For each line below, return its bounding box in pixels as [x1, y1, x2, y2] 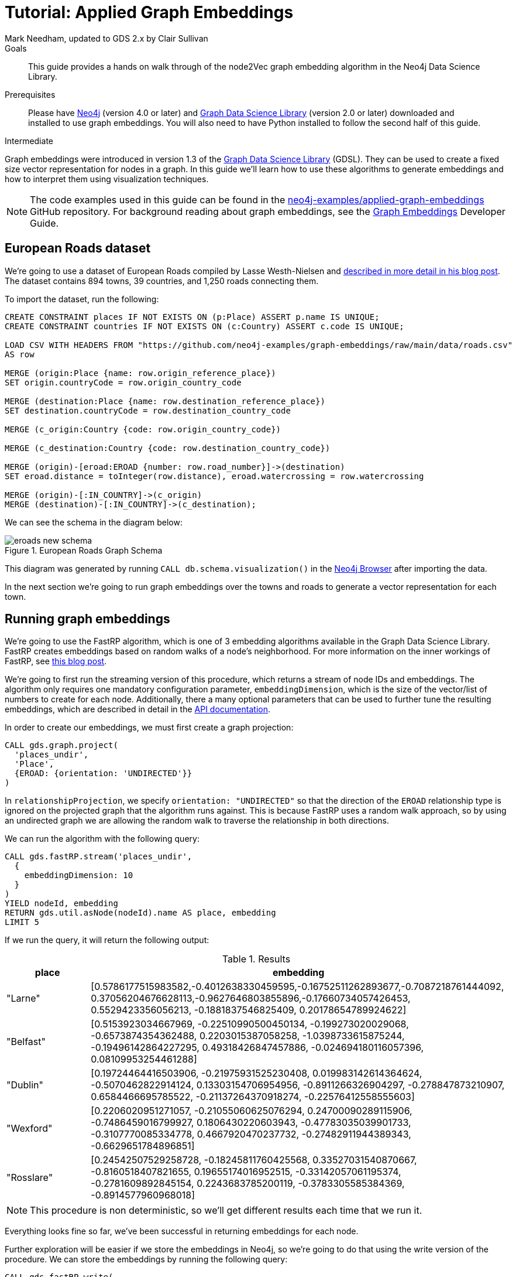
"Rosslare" [6, 1172, 53, 1184]
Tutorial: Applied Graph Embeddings [5, 2, 294, 22]
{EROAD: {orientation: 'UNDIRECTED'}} [14, 769, 192, 779]
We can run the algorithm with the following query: [5, 834, 199, 844]
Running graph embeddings [5, 612, 170, 627]
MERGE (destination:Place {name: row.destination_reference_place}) [5, 396, 325, 406]
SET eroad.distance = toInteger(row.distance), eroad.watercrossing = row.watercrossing [5, 471, 424, 481]
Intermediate [5, 135, 53, 146]
